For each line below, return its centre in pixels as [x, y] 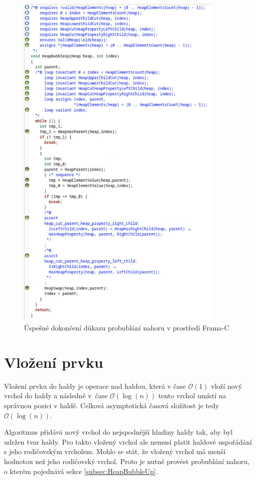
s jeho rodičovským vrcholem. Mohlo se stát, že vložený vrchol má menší [115, 451]
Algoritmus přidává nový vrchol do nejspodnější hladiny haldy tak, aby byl [118, 432]
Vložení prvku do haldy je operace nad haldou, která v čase [95, 386]
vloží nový [226, 386]
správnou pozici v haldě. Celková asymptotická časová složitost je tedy [112, 405]
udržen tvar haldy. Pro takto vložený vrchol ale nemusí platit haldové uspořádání [128, 441]
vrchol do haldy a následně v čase [56, 396]
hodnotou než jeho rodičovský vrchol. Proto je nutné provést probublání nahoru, [127, 461]
